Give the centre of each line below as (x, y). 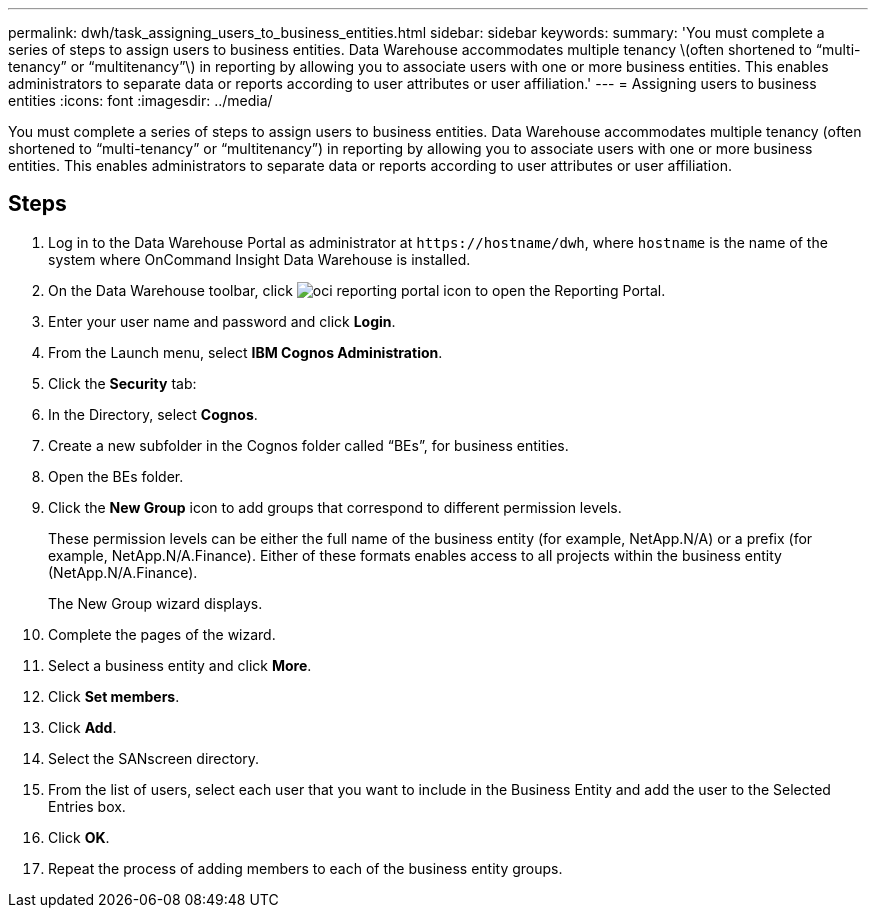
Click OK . (79, 837)
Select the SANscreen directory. (154, 758)
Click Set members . (114, 696)
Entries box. (87, 806)
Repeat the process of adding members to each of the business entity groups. (305, 868)
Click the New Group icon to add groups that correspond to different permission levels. (335, 507)
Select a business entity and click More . (180, 665)
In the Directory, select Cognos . (153, 414)
